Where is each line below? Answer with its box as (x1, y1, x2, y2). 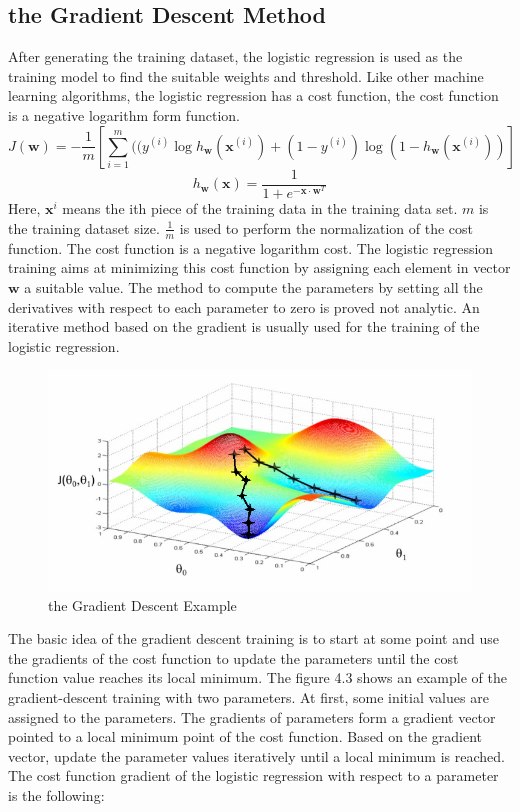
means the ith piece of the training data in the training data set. (62, 198, 458, 219)
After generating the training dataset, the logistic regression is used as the (8, 46, 463, 67)
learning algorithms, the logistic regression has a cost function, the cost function (8, 85, 499, 106)
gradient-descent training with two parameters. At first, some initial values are (8, 687, 489, 708)
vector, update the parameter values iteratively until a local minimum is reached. (8, 745, 505, 766)
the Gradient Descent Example (48, 594, 237, 615)
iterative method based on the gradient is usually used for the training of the (8, 316, 480, 337)
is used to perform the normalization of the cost (179, 217, 473, 238)
